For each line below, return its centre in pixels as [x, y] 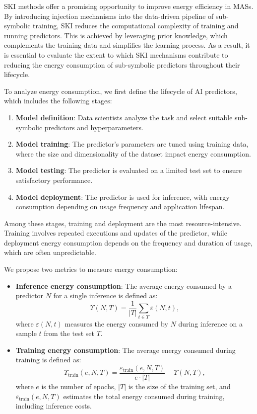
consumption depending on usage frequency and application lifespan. [120, 207]
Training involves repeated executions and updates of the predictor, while [116, 233]
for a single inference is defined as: [105, 295]
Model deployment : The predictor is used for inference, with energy [123, 197]
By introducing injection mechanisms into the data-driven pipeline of [109, 16]
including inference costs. [54, 406]
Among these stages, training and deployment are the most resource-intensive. [123, 223]
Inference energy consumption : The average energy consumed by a [124, 286]
